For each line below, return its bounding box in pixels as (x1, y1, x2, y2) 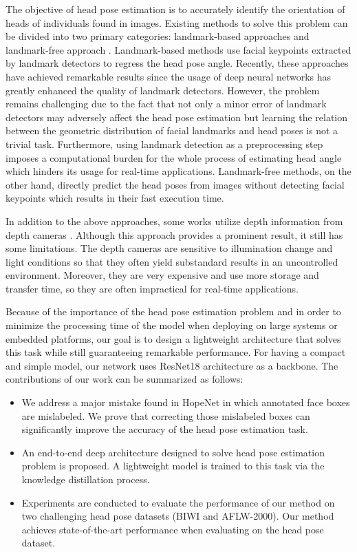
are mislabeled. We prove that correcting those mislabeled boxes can (21, 408, 310, 423)
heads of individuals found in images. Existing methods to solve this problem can (6, 15, 348, 30)
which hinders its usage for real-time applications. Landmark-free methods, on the (6, 164, 351, 178)
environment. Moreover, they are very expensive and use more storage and (6, 268, 319, 282)
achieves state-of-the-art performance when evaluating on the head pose (21, 522, 324, 536)
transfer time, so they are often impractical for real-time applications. (6, 281, 299, 295)
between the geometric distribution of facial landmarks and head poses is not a (6, 123, 338, 138)
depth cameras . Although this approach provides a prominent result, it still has (6, 227, 343, 242)
